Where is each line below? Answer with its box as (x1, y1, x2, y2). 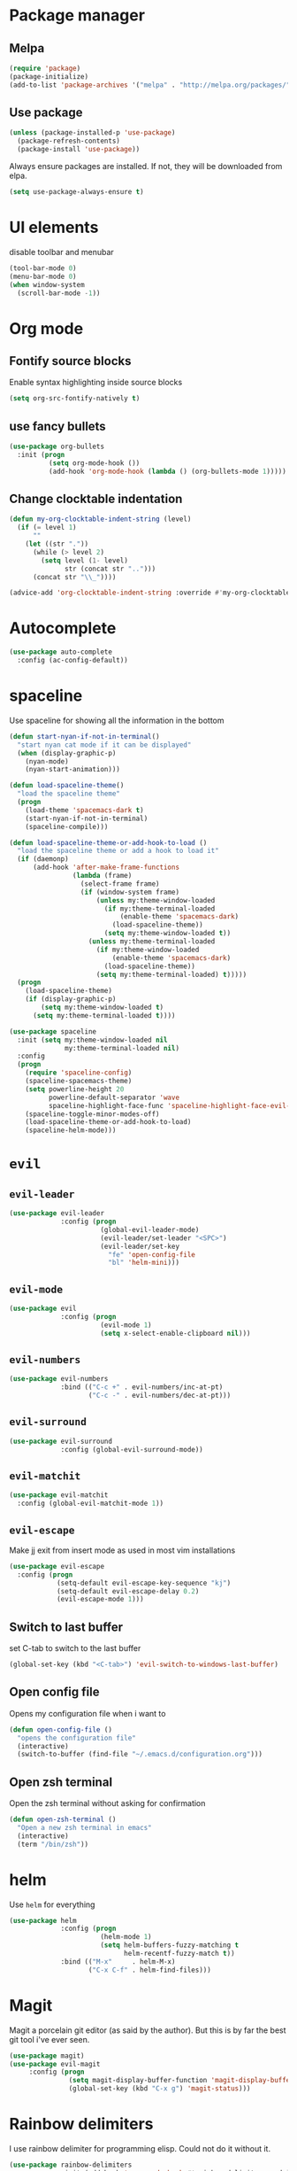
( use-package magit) (9, 2051, 86, 2060)
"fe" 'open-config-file (107, 1250, 196, 1259)
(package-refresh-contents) (17, 136, 121, 146)
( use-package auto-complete (9, 647, 113, 656)
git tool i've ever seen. (9, 2034, 90, 2044)
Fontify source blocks (9, 353, 132, 368)
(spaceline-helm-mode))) (25, 1126, 117, 1135)
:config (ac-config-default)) (17, 656, 128, 665)
